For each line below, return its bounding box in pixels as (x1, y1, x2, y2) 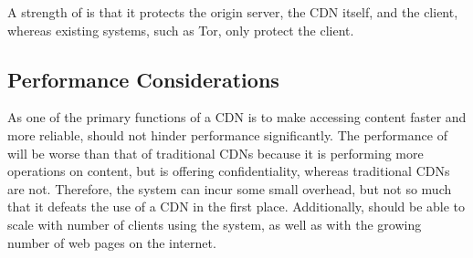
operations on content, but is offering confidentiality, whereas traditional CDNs (7, 161, 450, 181)
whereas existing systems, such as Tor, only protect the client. (7, 20, 354, 39)
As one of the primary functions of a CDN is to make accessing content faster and (7, 108, 467, 127)
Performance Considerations (7, 65, 279, 93)
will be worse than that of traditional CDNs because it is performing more (7, 143, 424, 162)
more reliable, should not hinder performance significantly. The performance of (7, 125, 447, 144)
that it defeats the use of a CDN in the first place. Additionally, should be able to (7, 197, 466, 216)
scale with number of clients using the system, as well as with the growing (7, 214, 422, 233)
